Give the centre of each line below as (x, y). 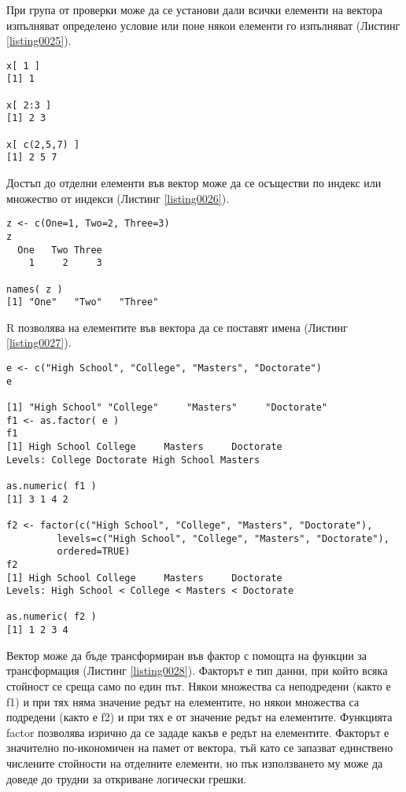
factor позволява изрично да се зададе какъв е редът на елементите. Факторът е (198, 732)
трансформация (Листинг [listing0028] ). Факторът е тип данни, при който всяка (197, 670)
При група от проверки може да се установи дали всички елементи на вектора (195, 9)
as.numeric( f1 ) (52, 486)
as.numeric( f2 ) (52, 617)
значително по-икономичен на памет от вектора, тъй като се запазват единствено (200, 748)
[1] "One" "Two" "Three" (83, 302)
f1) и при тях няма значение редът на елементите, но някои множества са (183, 701)
